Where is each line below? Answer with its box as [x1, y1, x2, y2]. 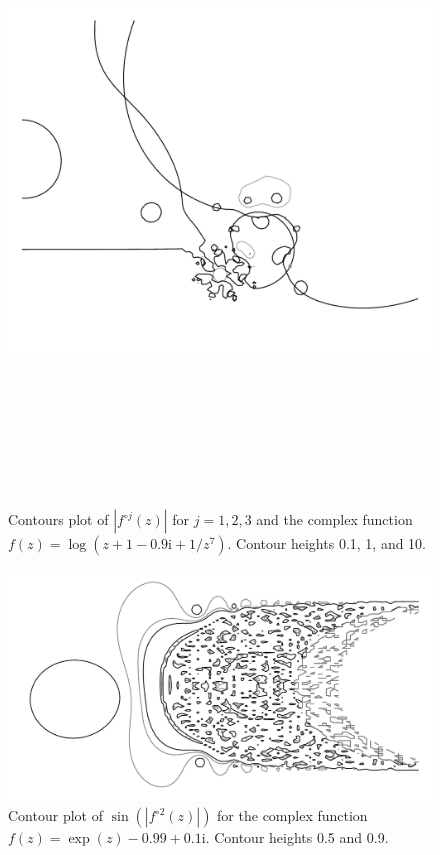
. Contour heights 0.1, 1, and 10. [227, 533, 427, 554]
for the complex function [217, 805, 368, 826]
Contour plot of [8, 805, 103, 826]
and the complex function [256, 509, 413, 530]
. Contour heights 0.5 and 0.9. [205, 827, 389, 848]
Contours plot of [8, 509, 109, 530]
